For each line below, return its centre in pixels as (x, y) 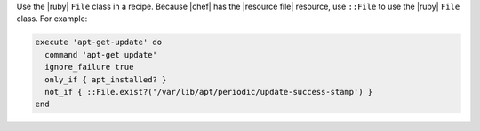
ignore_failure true (89, 67)
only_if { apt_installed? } (106, 79)
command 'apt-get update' (101, 54)
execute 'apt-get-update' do (99, 42)
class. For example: (52, 19)
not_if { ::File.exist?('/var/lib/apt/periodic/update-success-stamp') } (209, 92)
